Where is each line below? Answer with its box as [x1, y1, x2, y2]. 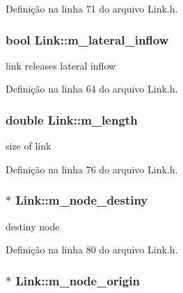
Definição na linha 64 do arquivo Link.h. [6, 81, 178, 96]
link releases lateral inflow [6, 58, 116, 72]
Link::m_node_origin [15, 271, 140, 289]
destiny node [6, 219, 60, 233]
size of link [6, 138, 51, 153]
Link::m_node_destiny [15, 191, 148, 209]
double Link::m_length [6, 111, 138, 128]
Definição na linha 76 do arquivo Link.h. [6, 161, 178, 176]
